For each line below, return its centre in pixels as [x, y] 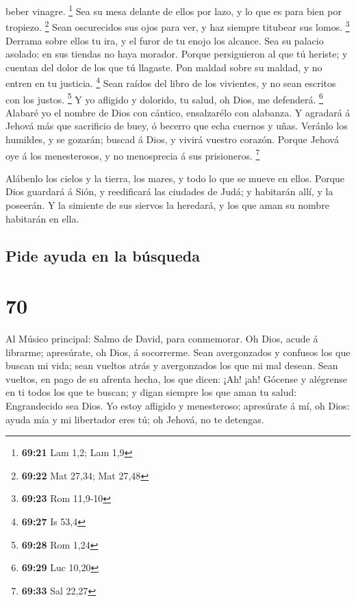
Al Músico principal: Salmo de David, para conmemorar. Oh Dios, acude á [162, 339]
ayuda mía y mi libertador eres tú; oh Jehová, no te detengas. [135, 419]
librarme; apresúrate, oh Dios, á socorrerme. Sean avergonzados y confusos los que [178, 352]
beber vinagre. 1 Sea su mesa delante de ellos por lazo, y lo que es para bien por [174, 10]
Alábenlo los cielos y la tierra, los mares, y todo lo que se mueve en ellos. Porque [175, 178]
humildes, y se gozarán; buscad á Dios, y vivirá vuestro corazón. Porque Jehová [172, 139]
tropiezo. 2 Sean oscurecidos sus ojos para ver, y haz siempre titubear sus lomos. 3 [178, 26]
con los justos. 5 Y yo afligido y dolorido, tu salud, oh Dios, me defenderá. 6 [164, 98]
